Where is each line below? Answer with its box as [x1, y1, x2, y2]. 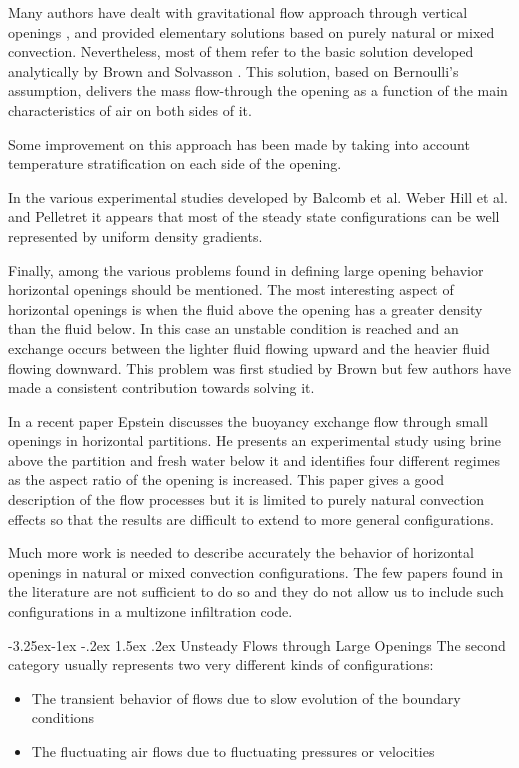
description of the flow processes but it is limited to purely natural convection [8, 489, 485, 510]
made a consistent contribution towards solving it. [8, 377, 315, 398]
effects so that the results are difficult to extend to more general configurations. [8, 508, 494, 529]
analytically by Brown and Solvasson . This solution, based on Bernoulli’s [8, 60, 459, 81]
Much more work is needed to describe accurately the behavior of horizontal [8, 542, 474, 563]
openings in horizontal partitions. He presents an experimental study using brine [8, 430, 502, 451]
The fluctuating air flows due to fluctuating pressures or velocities [31, 741, 435, 761]
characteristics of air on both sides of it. [8, 99, 252, 120]
